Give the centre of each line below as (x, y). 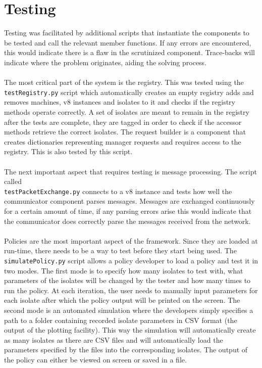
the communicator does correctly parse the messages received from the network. (127, 221)
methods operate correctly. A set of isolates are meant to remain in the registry (127, 111)
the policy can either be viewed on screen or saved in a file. (95, 359)
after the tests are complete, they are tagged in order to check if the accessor (123, 122)
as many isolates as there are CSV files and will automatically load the (114, 339)
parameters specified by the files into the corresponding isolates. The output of (126, 350)
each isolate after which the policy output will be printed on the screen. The (122, 300)
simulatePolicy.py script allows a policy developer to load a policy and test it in (131, 260)
